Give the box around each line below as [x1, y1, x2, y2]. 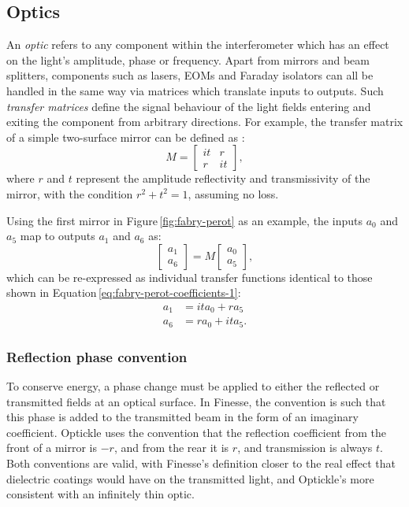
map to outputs [20, 228, 95, 244]
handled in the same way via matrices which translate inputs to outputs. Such [6, 82, 384, 98]
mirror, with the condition [6, 185, 133, 202]
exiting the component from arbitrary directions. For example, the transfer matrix [6, 113, 403, 130]
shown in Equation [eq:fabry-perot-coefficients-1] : [6, 284, 241, 301]
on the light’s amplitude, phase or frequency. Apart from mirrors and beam [6, 51, 370, 68]
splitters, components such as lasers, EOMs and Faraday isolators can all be [6, 67, 374, 83]
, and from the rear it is [113, 439, 229, 456]
